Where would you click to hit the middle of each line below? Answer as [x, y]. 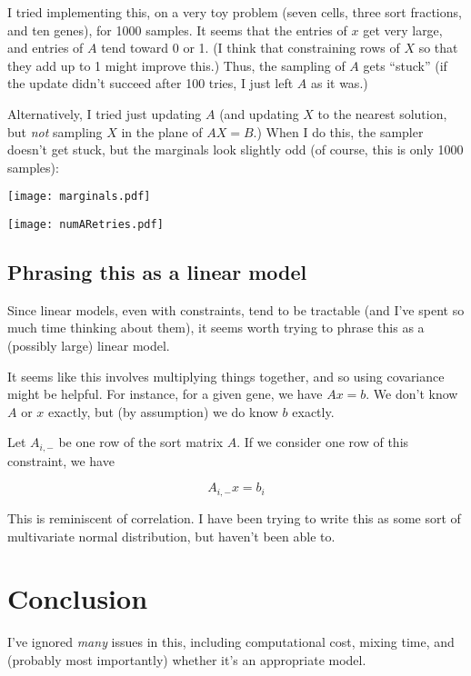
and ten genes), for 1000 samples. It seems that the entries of [177, 30]
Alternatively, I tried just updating [105, 113]
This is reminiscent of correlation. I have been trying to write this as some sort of [234, 517]
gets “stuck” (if [405, 65]
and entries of [45, 48]
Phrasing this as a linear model [157, 272]
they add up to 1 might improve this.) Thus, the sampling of [176, 65]
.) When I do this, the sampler [338, 131]
